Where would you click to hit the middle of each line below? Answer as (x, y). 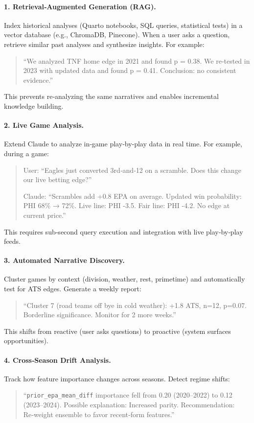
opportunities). (26, 341)
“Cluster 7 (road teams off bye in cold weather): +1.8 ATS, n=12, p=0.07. (135, 305)
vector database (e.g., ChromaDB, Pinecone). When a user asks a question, (117, 35)
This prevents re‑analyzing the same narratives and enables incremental (111, 96)
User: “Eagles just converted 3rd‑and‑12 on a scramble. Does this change (132, 170)
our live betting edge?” (58, 179)
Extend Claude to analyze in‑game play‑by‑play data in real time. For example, (123, 144)
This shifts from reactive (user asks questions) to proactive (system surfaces (117, 331)
